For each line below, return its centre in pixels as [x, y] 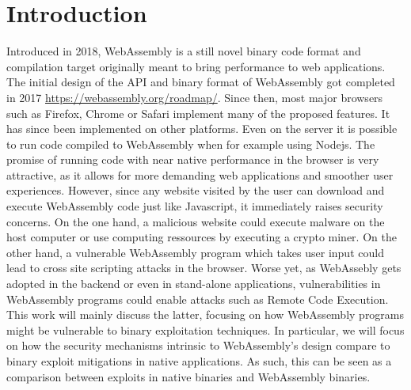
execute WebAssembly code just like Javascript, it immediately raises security [195, 206]
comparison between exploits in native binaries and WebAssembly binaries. [188, 376]
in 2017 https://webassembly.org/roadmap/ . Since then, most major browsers [195, 97]
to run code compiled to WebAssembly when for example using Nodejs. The [191, 144]
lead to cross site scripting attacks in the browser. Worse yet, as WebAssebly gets [204, 268]
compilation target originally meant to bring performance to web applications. [196, 66]
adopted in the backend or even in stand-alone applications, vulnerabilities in [194, 284]
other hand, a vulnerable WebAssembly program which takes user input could [195, 252]
